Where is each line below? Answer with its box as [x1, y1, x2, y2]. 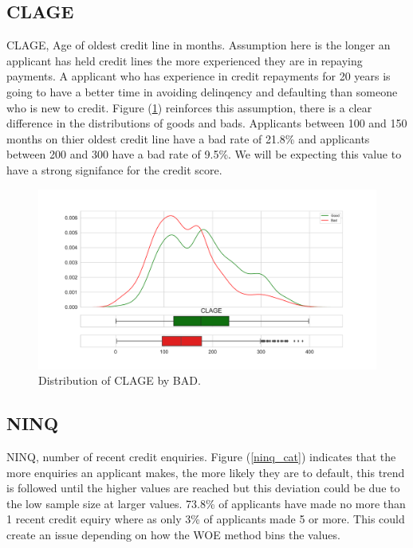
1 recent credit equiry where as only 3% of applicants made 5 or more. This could [6, 511, 405, 527]
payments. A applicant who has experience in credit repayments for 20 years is [6, 68, 391, 84]
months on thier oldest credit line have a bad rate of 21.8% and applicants [6, 130, 370, 147]
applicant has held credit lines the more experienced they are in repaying [6, 52, 363, 68]
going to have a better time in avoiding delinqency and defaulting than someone [6, 83, 398, 100]
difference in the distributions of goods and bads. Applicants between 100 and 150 [6, 115, 407, 131]
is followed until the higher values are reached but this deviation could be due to [6, 479, 400, 496]
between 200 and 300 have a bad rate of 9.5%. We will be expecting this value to [6, 146, 402, 162]
